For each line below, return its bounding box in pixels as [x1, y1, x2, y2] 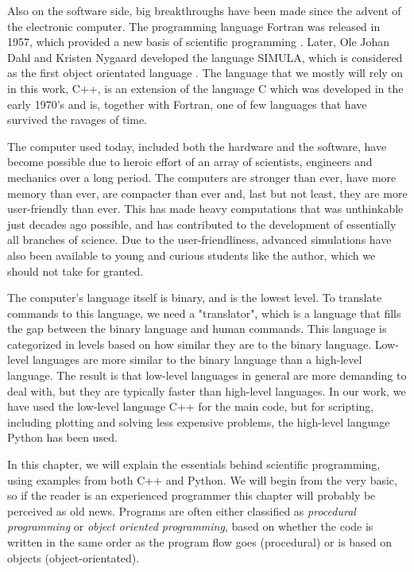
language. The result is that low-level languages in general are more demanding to [7, 367, 407, 384]
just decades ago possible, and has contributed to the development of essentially [7, 215, 397, 232]
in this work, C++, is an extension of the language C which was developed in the [7, 79, 404, 96]
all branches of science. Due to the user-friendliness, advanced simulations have [7, 231, 392, 248]
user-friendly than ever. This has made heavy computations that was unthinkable [7, 200, 404, 217]
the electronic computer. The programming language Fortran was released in [7, 17, 381, 34]
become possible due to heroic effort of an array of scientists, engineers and [7, 153, 373, 170]
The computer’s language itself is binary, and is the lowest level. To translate [7, 289, 382, 306]
